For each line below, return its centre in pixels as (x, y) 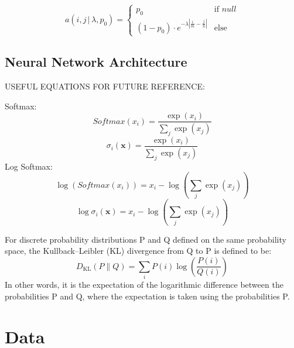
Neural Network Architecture (96, 62)
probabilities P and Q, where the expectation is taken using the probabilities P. (147, 296)
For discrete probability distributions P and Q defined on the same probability (146, 239)
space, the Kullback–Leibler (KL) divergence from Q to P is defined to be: (138, 251)
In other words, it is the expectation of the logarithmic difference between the (144, 285)
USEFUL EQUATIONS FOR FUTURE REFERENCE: (105, 86)
